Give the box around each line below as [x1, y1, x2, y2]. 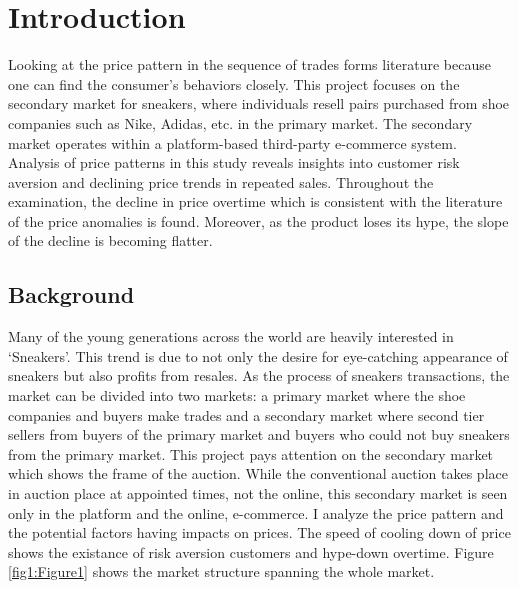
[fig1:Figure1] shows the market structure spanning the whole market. [8, 561, 435, 582]
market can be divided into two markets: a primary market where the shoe [8, 385, 466, 406]
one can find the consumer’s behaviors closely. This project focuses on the [8, 73, 460, 94]
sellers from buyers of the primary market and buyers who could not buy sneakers [8, 424, 510, 445]
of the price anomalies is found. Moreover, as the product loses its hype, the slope [8, 210, 509, 231]
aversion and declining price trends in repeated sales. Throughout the [8, 171, 434, 192]
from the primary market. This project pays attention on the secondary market [8, 443, 494, 464]
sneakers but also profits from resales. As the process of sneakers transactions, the [8, 365, 510, 386]
